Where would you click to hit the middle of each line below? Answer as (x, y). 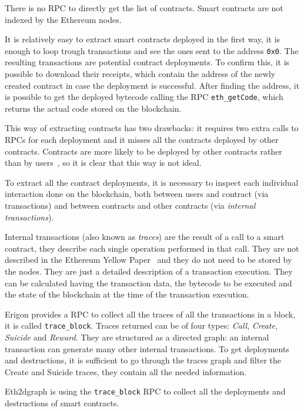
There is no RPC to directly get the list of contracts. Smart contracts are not (144, 8)
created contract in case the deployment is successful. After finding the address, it (152, 85)
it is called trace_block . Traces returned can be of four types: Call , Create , (141, 325)
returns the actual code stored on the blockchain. (93, 108)
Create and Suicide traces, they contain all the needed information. (126, 371)
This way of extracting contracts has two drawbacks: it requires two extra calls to (152, 128)
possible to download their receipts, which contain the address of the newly (140, 74)
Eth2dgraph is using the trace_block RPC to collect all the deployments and (145, 391)
